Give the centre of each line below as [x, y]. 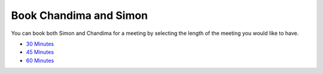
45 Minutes [40, 52]
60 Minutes [40, 60]
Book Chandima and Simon [80, 15]
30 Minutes [40, 44]
